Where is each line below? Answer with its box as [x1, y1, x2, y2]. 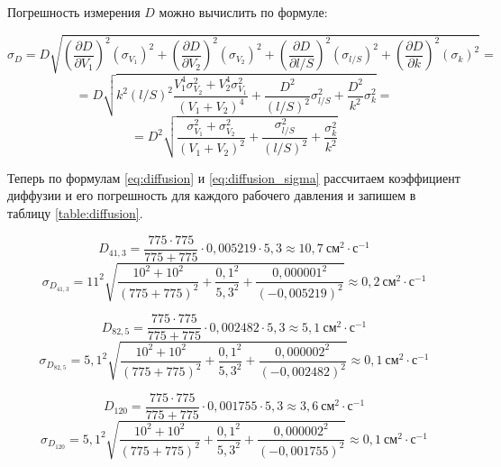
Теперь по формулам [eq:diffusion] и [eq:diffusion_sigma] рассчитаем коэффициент [7, 168, 460, 187]
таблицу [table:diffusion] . [7, 203, 143, 222]
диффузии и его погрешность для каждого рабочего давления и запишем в [7, 186, 416, 205]
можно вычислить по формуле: [159, 3, 328, 21]
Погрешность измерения [7, 3, 141, 21]
